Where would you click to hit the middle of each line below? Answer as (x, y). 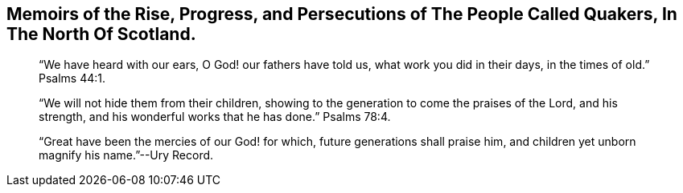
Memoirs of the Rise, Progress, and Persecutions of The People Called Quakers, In (342, 14)
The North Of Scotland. (101, 34)
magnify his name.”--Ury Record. (126, 155)
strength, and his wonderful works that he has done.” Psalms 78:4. (215, 117)
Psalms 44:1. (72, 78)
